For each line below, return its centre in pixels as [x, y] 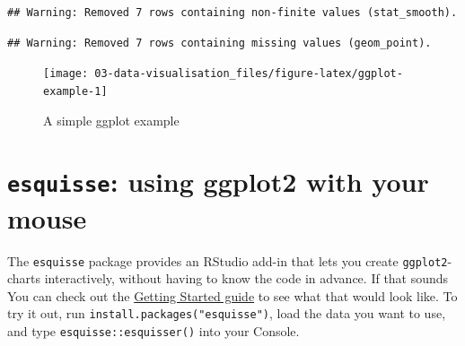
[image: [66, 74]
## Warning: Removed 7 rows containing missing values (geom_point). [219, 43]
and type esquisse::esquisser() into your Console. [154, 331]
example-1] [75, 91]
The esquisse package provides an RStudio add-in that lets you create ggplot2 [228, 260]
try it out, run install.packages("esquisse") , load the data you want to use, [227, 313]
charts [24, 278]
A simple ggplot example [111, 120]
